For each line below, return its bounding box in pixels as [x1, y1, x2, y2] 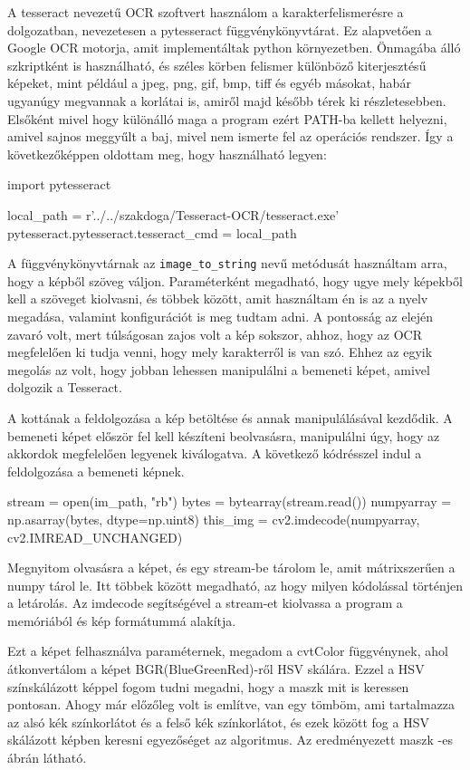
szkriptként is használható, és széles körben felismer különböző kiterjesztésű [7, 55, 427, 74]
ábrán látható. [7, 748, 87, 767]
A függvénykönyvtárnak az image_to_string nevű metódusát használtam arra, [7, 254, 447, 273]
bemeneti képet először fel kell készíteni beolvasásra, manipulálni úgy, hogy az [7, 426, 440, 445]
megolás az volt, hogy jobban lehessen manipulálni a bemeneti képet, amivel [7, 360, 430, 379]
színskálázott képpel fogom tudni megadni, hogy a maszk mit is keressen [7, 677, 409, 696]
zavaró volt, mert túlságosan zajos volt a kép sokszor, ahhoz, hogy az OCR [7, 324, 422, 343]
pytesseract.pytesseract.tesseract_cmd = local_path [7, 223, 297, 242]
